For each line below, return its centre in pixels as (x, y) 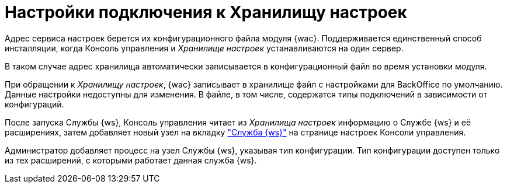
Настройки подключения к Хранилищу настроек (206, 12)
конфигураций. (34, 104)
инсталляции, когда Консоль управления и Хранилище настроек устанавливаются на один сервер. (204, 48)
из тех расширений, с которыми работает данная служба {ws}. (131, 160)
